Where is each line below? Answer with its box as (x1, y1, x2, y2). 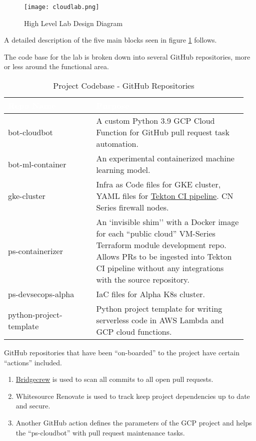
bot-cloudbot (8, 126, 53, 138)
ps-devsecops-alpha (8, 288, 74, 300)
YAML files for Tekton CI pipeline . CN (96, 190, 233, 202)
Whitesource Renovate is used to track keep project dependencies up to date (15, 390, 250, 401)
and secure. (15, 400, 50, 411)
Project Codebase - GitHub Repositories (53, 80, 194, 92)
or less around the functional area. (4, 61, 109, 72)
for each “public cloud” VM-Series (96, 228, 215, 240)
